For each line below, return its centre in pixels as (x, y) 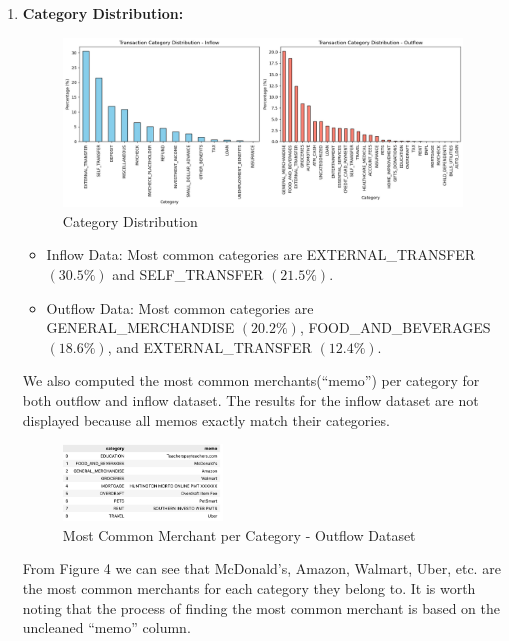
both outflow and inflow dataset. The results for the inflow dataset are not (250, 399)
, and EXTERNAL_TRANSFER (209, 346)
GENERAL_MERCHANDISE (140, 327)
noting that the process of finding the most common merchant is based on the (261, 607)
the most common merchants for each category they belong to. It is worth (249, 588)
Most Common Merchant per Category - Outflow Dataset (239, 534)
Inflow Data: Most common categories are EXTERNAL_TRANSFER (261, 254)
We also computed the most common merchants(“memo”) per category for (251, 380)
